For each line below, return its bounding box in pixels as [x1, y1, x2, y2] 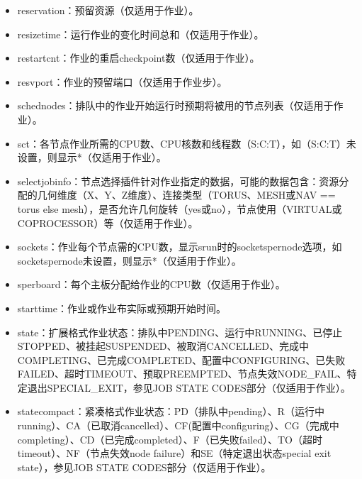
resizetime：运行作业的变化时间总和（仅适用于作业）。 [17, 26, 264, 41]
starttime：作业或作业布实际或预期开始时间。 [17, 300, 226, 315]
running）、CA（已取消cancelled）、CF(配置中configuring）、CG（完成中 [17, 418, 339, 433]
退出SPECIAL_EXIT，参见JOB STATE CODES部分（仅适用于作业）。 [27, 380, 351, 395]
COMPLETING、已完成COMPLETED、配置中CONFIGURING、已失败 [17, 352, 346, 367]
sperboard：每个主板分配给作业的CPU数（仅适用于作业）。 [17, 277, 285, 292]
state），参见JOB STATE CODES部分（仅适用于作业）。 [17, 459, 271, 474]
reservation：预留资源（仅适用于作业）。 [17, 3, 199, 17]
